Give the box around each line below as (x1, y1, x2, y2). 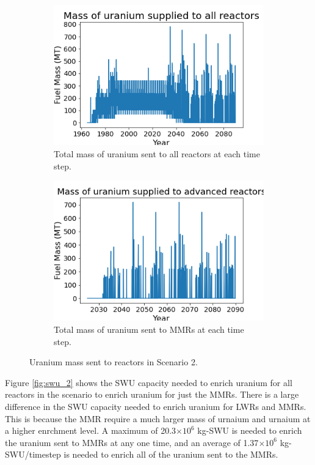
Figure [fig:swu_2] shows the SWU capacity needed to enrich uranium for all (5, 376, 292, 389)
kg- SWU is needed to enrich (197, 424, 302, 437)
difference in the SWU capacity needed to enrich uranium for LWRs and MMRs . (5, 400, 306, 412)
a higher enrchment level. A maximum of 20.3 (5, 424, 176, 437)
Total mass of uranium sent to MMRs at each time (54, 323, 244, 336)
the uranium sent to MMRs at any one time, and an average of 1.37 (5, 436, 259, 448)
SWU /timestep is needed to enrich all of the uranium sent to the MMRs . (5, 448, 278, 461)
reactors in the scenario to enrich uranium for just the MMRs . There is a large (5, 388, 299, 401)
